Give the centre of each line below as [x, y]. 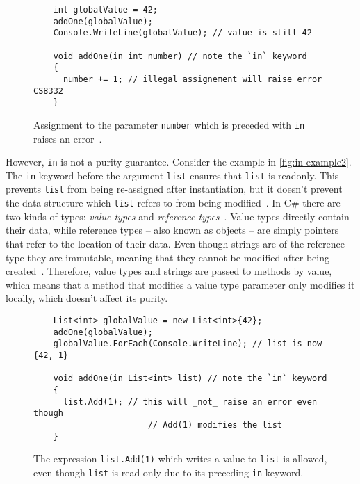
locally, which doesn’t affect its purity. [87, 298]
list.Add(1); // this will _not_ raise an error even [190, 402]
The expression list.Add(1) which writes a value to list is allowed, [180, 459]
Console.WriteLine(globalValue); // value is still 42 [182, 33]
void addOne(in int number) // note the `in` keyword [180, 56]
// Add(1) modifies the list [215, 425]
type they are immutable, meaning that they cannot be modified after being [167, 257]
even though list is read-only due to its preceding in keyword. [169, 472]
